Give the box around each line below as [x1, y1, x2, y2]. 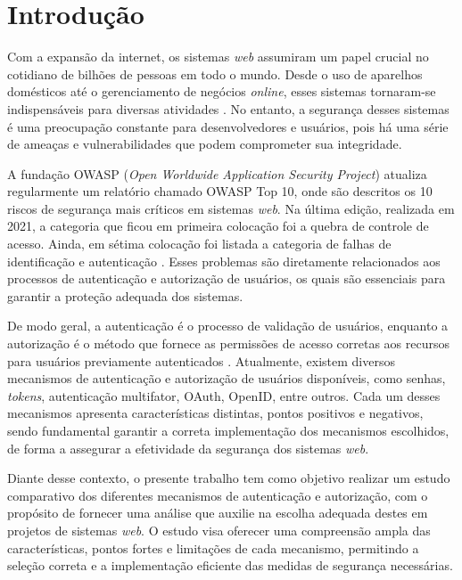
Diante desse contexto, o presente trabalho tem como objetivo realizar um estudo [7, 469, 450, 487]
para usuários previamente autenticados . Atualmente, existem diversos [7, 351, 395, 370]
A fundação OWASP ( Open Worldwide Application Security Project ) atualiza [7, 164, 427, 183]
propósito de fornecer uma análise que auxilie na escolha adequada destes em [7, 503, 428, 522]
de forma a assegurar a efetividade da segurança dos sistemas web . [7, 438, 369, 457]
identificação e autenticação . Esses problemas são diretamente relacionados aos [7, 251, 441, 270]
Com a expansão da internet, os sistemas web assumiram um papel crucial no [7, 47, 429, 66]
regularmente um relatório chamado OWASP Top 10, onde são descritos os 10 [7, 182, 433, 200]
